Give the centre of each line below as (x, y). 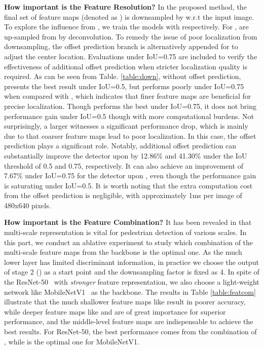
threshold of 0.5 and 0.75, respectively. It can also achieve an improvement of (124, 165)
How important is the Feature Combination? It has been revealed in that (128, 222)
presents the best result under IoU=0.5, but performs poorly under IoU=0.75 (124, 86)
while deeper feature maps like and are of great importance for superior (115, 311)
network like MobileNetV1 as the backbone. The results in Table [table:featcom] (130, 291)
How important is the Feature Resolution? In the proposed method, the (125, 7)
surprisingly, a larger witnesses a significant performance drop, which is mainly (126, 126)
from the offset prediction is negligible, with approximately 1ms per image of (123, 195)
